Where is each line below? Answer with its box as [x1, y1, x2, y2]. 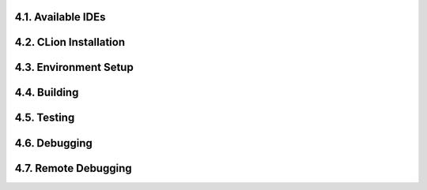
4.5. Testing [14, 111, 75, 125]
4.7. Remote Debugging [14, 162, 132, 175]
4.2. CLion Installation [14, 35, 126, 49]
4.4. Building [14, 86, 79, 99]
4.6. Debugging [14, 136, 93, 150]
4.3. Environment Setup [14, 61, 134, 74]
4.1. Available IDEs [14, 10, 106, 24]
